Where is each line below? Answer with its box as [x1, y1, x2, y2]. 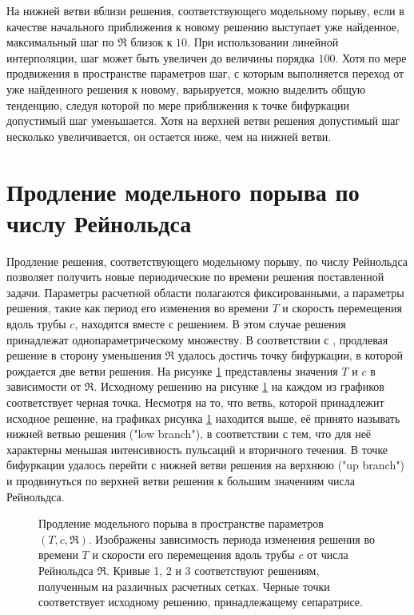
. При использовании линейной [187, 34, 339, 50]
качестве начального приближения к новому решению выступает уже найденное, [6, 18, 400, 34]
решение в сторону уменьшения [6, 347, 161, 364]
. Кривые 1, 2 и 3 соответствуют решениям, [105, 561, 320, 578]
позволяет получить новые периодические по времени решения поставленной [6, 268, 384, 285]
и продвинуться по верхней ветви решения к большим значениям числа [6, 472, 355, 488]
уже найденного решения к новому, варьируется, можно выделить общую [6, 80, 366, 97]
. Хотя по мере [335, 49, 407, 66]
